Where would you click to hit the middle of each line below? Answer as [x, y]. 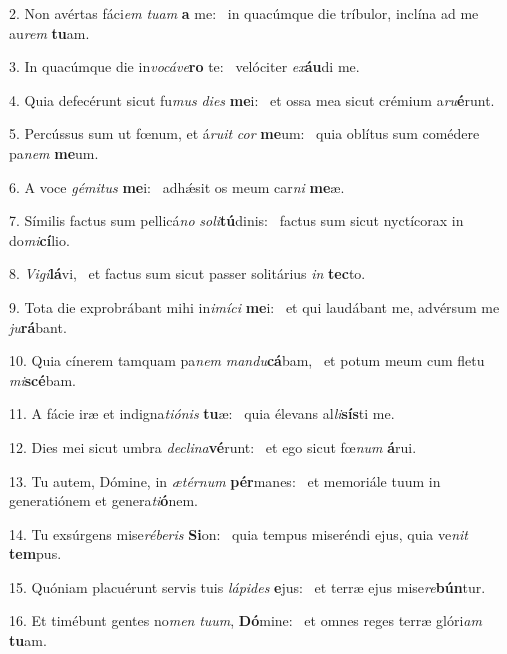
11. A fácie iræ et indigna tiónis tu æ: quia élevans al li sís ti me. [202, 413]
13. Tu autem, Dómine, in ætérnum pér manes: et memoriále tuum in [225, 480]
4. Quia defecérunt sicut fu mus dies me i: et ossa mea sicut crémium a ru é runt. [252, 99]
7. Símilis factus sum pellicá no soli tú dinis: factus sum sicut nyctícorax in [236, 220]
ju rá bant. [38, 326]
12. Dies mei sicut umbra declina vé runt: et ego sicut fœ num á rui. [213, 446]
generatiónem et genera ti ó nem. [103, 500]
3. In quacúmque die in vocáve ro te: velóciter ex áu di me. [184, 66]
